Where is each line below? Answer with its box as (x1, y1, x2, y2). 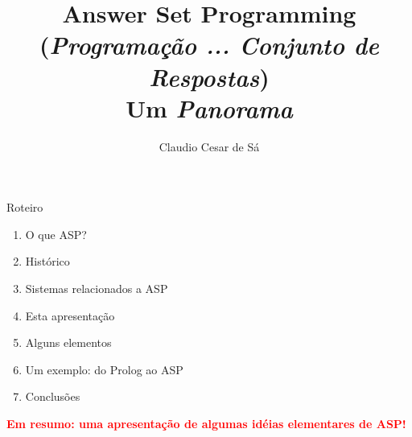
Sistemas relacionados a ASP (25, 280, 168, 297)
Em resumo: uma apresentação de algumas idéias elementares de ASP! (6, 415, 406, 432)
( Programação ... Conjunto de (39, 28, 379, 62)
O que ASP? (25, 225, 87, 242)
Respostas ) (149, 60, 270, 93)
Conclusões (25, 388, 80, 405)
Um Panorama (126, 91, 293, 125)
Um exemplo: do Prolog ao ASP (25, 361, 183, 377)
